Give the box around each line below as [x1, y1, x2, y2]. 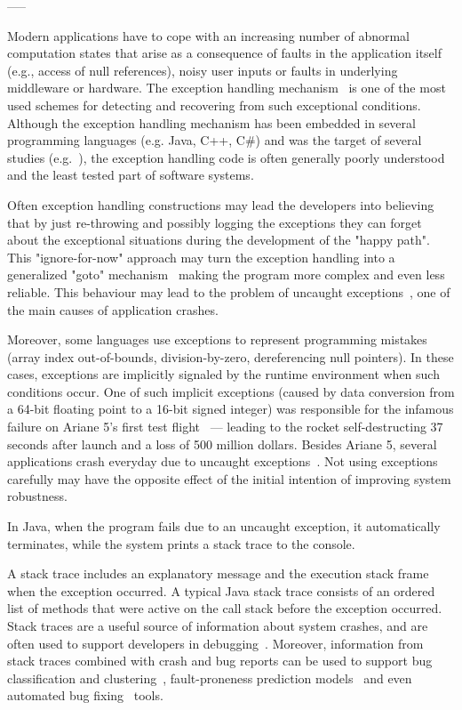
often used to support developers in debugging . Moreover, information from [7, 633, 424, 652]
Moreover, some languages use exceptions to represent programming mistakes [7, 330, 427, 349]
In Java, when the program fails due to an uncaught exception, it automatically [7, 517, 441, 536]
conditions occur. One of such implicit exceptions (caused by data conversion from [7, 382, 455, 400]
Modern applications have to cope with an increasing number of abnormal [7, 26, 410, 44]
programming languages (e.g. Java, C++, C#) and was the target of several [7, 131, 422, 149]
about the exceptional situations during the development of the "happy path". [7, 230, 430, 249]
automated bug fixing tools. [7, 686, 163, 705]
